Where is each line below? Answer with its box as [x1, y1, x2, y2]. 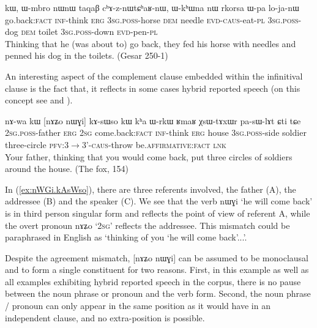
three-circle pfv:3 [5, 138, 69, 151]
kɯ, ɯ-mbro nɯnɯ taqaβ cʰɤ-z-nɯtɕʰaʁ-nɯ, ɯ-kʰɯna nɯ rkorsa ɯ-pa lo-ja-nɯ [5, 1, 299, 13]
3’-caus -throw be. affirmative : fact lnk [81, 138, 226, 151]
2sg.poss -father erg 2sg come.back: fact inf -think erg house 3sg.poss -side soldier [5, 126, 307, 139]
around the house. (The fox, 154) [5, 162, 129, 175]
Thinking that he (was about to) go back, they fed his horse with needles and [5, 37, 296, 50]
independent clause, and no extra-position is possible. [5, 311, 205, 324]
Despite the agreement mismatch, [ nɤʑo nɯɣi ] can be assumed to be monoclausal [5, 251, 308, 264]
